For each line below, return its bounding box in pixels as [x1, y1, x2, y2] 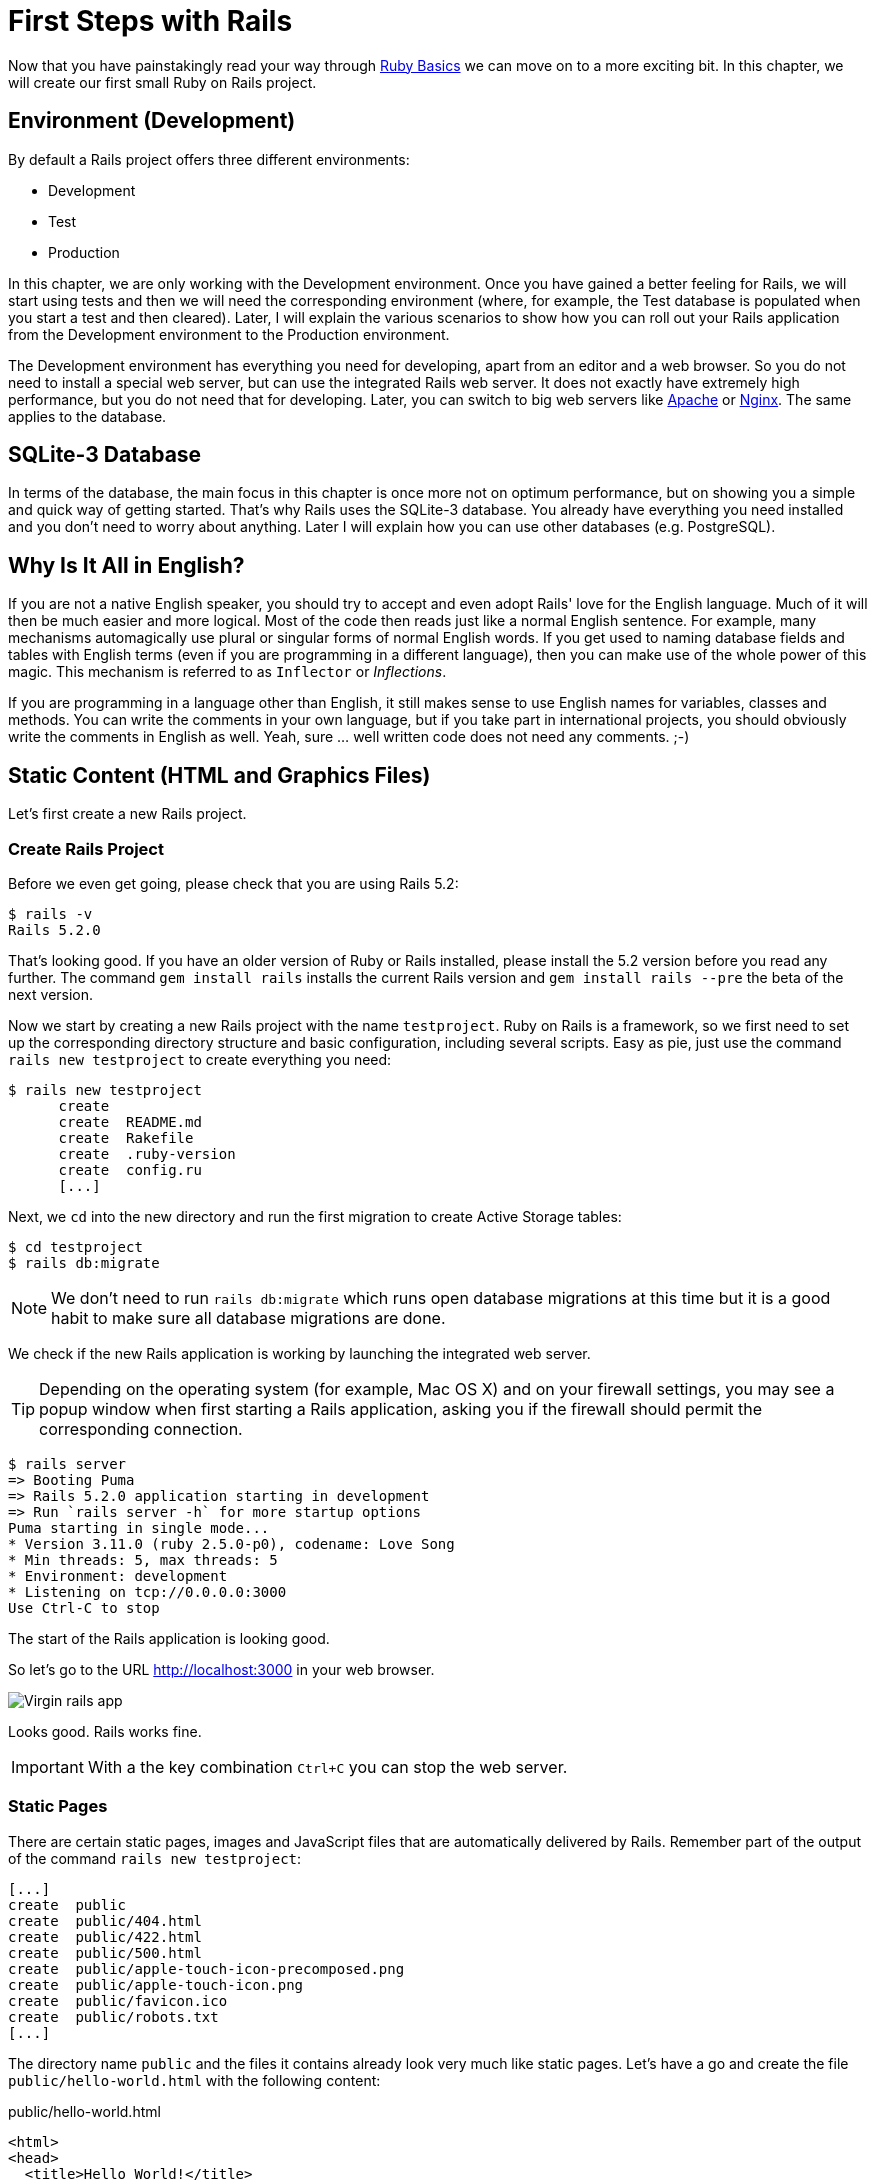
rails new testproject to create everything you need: [8, 1050, 392, 1068]
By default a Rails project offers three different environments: [8, 150, 410, 168]
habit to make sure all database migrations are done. [51, 1307, 446, 1328]
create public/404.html [8, 1912, 202, 1929]
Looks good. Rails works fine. [8, 1722, 202, 1740]
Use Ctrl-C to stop [8, 1599, 160, 1616]
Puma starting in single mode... [8, 1519, 270, 1536]
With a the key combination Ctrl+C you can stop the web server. [87, 1756, 568, 1777]
